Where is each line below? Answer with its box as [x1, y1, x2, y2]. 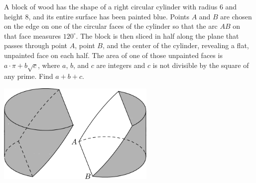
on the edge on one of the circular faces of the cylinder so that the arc [4, 21, 218, 31]
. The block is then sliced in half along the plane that [76, 30, 239, 41]
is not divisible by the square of [152, 60, 249, 70]
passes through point [4, 40, 68, 51]
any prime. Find [4, 71, 53, 81]
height [4, 11, 23, 21]
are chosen [220, 11, 252, 21]
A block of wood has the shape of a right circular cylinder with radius [4, 1, 218, 11]
